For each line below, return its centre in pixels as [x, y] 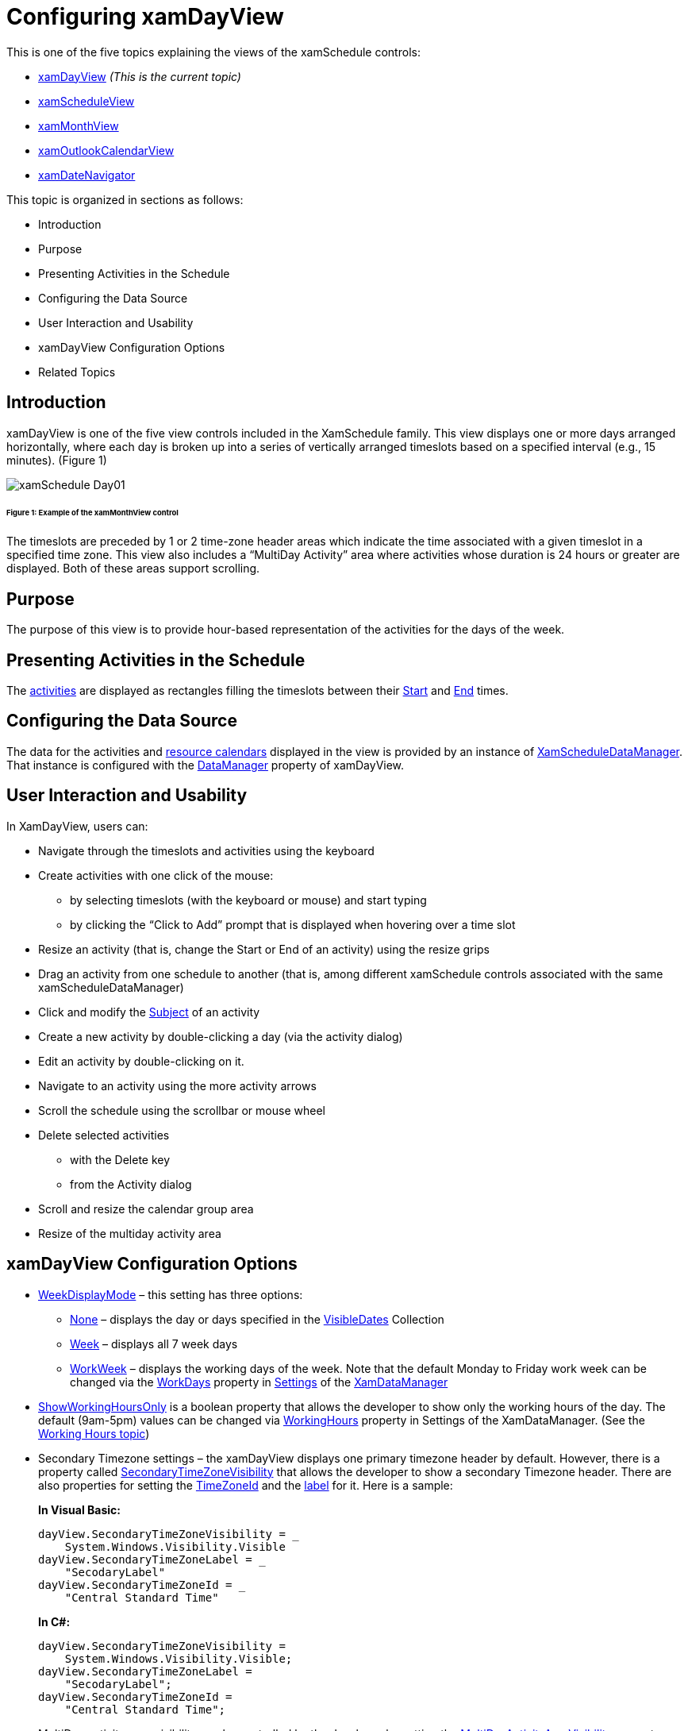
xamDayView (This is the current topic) [140, 76]
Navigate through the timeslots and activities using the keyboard [206, 850]
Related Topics [77, 372]
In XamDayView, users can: [77, 826]
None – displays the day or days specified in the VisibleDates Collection [257, 1319]
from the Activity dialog [131, 1184]
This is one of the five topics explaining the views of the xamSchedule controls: [213, 52]
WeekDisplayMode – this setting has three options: [171, 1294]
